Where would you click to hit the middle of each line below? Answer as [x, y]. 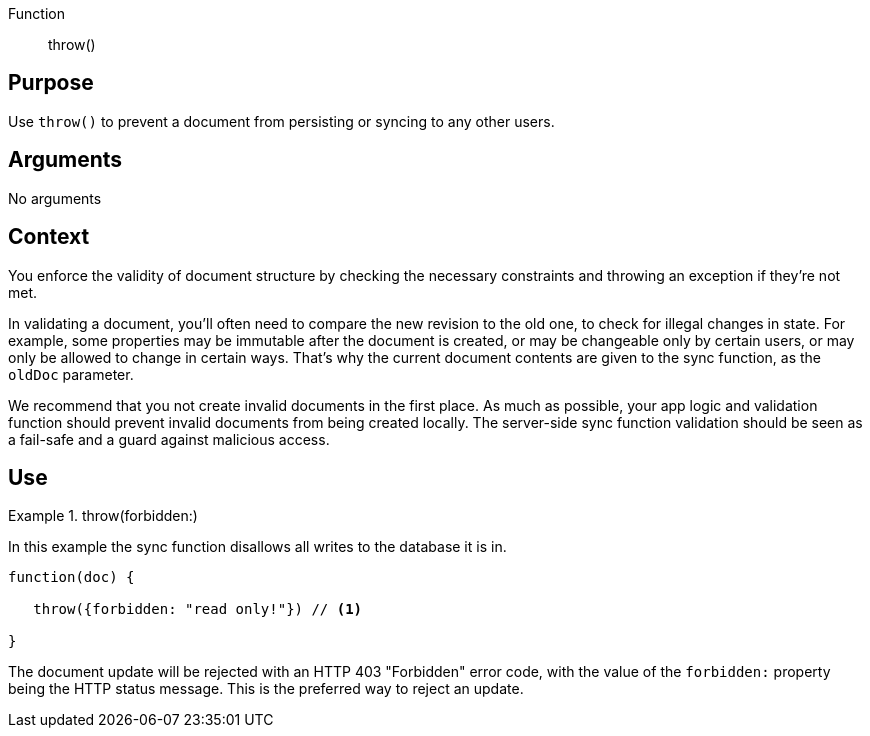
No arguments [55, 198]
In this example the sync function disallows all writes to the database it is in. [257, 547]
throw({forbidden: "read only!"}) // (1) [198, 609]
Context [49, 237]
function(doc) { [71, 577]
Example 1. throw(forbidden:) [103, 516]
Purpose [51, 83]
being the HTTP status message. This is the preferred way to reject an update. [266, 689]
